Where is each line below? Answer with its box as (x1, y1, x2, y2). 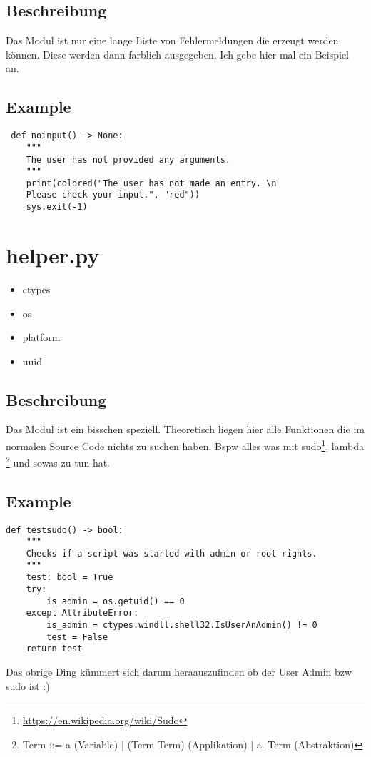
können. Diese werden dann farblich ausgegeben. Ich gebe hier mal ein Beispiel (6, 46, 349, 61)
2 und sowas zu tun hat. (6, 453, 110, 469)
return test (26, 644, 83, 654)
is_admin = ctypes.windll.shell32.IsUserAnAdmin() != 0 (46, 620, 317, 631)
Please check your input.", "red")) (26, 190, 200, 200)
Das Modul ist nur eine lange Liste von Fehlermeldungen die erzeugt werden (6, 33, 339, 48)
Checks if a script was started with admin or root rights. (26, 549, 317, 559)
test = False (46, 631, 108, 642)
